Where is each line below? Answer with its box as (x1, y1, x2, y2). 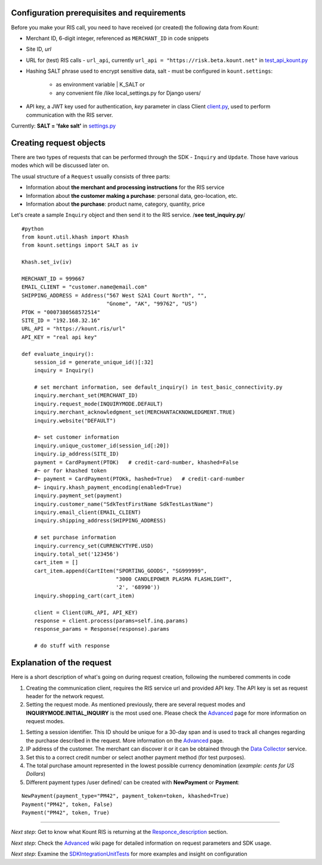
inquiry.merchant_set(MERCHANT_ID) (33, 392, 138, 399)
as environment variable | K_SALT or (55, 81, 145, 88)
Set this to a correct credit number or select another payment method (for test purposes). (26, 754, 246, 761)
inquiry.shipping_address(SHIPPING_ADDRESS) (33, 517, 166, 524)
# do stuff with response (33, 643, 110, 649)
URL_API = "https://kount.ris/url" (21, 325, 126, 332)
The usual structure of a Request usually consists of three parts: (11, 173, 171, 180)
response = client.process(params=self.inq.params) (33, 618, 188, 624)
